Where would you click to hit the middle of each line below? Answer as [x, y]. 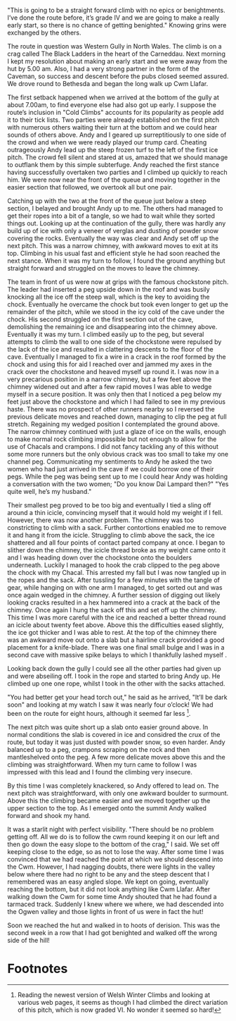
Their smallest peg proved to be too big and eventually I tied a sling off [110, 505]
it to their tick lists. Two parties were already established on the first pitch [113, 120]
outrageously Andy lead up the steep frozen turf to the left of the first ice [113, 150]
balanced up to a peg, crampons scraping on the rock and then [99, 749]
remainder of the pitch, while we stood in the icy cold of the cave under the [116, 312]
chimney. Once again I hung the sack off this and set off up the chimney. [112, 610]
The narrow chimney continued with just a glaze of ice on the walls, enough [117, 432]
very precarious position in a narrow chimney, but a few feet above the [110, 379]
